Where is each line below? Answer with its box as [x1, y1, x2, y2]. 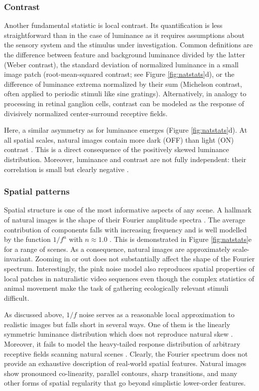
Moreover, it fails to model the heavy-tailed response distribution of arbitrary [4, 339, 241, 349]
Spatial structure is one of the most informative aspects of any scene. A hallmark [4, 204, 252, 215]
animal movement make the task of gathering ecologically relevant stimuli [4, 283, 229, 293]
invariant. [4, 253, 33, 264]
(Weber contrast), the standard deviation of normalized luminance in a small [4, 59, 239, 69]
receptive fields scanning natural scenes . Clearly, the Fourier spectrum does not [4, 348, 248, 359]
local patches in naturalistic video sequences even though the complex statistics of [4, 273, 255, 283]
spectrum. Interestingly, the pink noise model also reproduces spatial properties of [4, 263, 255, 273]
